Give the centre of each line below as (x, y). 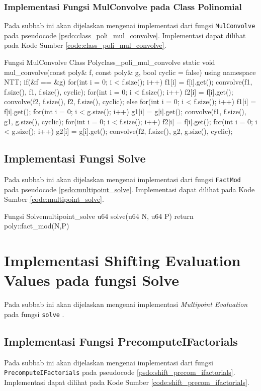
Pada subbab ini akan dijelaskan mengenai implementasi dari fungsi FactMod (122, 179)
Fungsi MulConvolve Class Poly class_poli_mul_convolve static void (110, 62)
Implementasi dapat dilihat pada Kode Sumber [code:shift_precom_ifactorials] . (127, 382)
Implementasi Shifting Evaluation (122, 260)
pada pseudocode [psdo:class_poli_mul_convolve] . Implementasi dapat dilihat (125, 35)
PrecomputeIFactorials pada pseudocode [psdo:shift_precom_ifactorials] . (120, 372)
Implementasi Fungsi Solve (75, 158)
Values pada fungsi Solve (92, 280)
